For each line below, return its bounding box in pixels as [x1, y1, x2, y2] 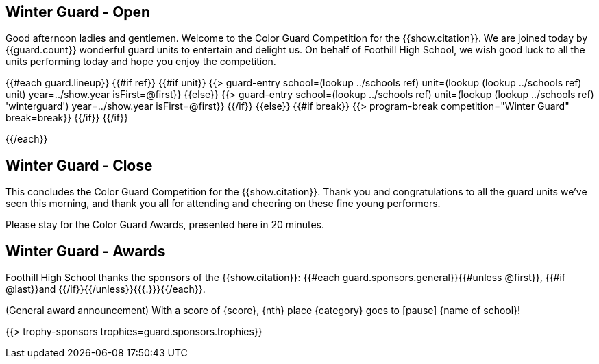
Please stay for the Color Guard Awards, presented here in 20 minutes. [5, 219, 324, 231]
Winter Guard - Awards [5, 242, 166, 260]
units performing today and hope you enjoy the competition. [5, 56, 276, 68]
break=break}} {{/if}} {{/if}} [5, 112, 128, 124]
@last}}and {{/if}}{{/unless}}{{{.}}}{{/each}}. [5, 283, 206, 295]
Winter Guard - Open [5, 3, 151, 21]
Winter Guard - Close [5, 156, 153, 174]
